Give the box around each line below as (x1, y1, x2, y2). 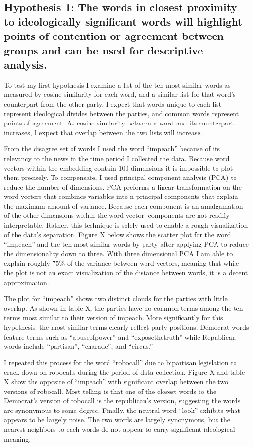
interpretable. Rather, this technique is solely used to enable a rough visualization (4, 220, 248, 230)
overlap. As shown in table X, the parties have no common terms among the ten (4, 303, 243, 313)
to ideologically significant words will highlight (4, 14, 243, 29)
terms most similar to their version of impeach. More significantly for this (4, 312, 223, 322)
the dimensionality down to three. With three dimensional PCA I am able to (4, 248, 233, 258)
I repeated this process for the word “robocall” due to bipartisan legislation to (4, 357, 237, 367)
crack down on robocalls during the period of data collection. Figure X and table (4, 367, 245, 377)
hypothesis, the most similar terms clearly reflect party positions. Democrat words (4, 322, 249, 332)
